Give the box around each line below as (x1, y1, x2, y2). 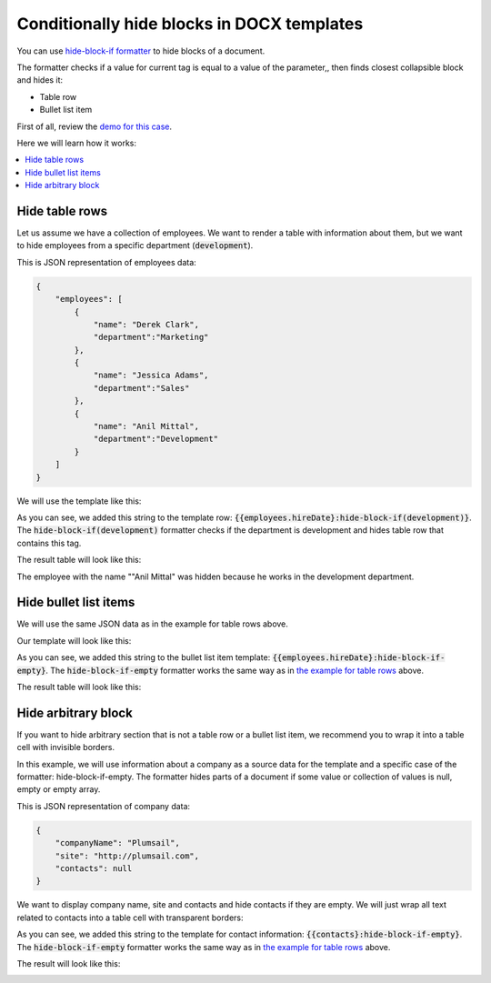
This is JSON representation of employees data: (16, 256, 197, 267)
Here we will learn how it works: (16, 137, 136, 148)
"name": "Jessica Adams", (93, 370, 209, 381)
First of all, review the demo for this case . (16, 121, 173, 132)
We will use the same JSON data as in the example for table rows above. (16, 618, 288, 629)
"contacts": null (55, 864, 133, 874)
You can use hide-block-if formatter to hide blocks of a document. (16, 45, 266, 56)
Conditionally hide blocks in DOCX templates (16, 14, 364, 34)
